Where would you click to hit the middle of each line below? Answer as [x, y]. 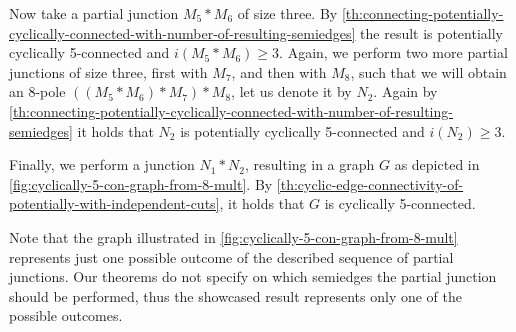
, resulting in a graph [310, 164]
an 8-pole [37, 91]
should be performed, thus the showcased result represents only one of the [235, 295]
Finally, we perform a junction [102, 164]
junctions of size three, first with [108, 71]
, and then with [279, 71]
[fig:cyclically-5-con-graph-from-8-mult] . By [141, 183]
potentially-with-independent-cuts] [114, 203]
